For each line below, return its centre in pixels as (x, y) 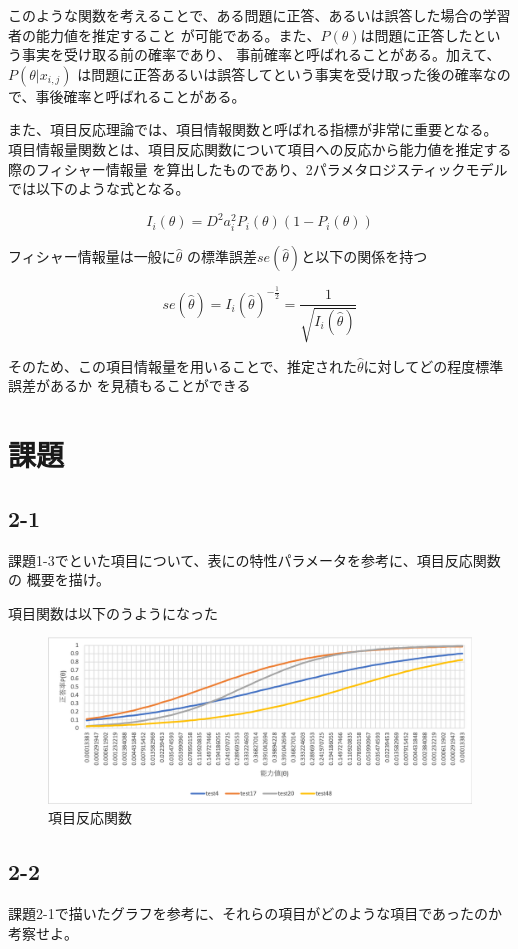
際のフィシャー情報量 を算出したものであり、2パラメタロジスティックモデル (258, 168)
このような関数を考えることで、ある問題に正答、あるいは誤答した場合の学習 (259, 15)
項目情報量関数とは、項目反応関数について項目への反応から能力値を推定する (260, 148)
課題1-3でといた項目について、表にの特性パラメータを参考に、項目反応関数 (254, 559)
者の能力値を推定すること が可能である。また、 (164, 34)
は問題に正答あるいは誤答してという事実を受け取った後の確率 (280, 73)
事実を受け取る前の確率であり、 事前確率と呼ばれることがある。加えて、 (261, 54)
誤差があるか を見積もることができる (129, 385)
